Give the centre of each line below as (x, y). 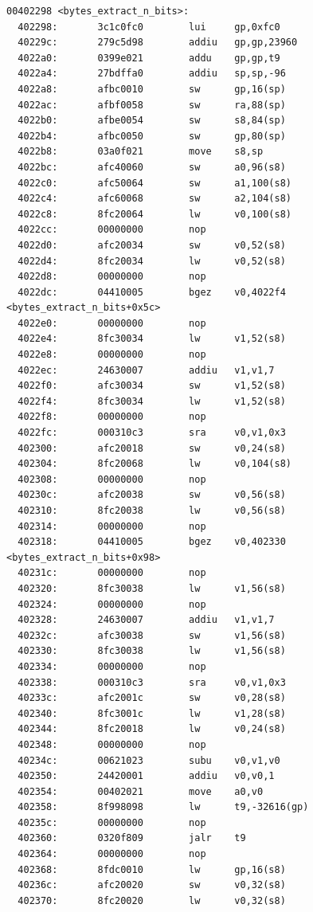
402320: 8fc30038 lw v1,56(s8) (152, 588)
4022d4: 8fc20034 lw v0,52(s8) (152, 261)
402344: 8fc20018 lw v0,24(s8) (152, 729)
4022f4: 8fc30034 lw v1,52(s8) (152, 401)
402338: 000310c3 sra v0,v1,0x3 (152, 682)
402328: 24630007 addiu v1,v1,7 (146, 620)
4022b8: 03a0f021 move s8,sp (141, 152)
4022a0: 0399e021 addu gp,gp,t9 (149, 58)
